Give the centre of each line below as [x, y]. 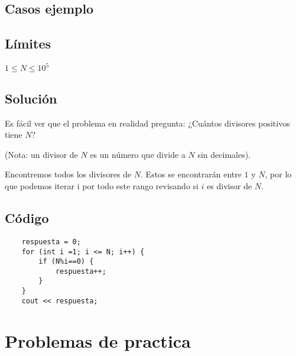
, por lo [278, 174]
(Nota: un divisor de [41, 154]
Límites [28, 43]
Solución [31, 98]
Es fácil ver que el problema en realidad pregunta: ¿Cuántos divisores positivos [147, 123]
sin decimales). [224, 154]
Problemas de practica [98, 340]
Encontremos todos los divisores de [68, 174]
